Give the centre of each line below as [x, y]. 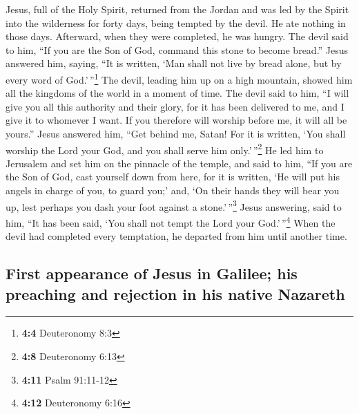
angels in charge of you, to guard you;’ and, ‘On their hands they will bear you [173, 190]
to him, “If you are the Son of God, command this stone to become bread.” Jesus [177, 49]
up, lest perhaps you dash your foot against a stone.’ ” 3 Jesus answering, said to [174, 205]
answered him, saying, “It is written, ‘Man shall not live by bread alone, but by [174, 63]
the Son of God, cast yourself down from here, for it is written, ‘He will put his [173, 177]
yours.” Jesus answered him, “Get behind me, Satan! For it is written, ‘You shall [176, 133]
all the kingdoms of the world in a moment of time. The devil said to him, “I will [177, 93]
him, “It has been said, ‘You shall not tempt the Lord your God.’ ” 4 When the [171, 221]
